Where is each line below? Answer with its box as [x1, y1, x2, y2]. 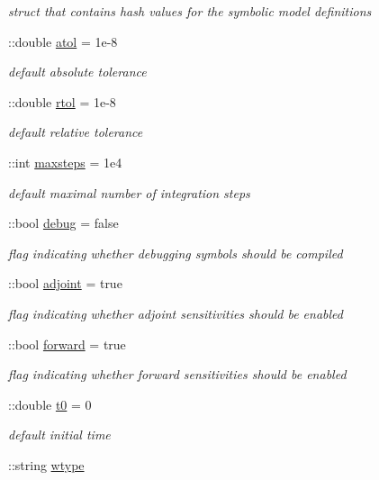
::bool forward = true [8, 334, 126, 353]
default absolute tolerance [8, 62, 147, 81]
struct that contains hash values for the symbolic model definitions [8, 2, 372, 20]
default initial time [8, 425, 111, 444]
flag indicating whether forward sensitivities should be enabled [8, 365, 347, 384]
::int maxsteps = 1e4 [8, 152, 122, 171]
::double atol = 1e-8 [8, 32, 118, 50]
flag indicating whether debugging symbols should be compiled [8, 243, 343, 262]
